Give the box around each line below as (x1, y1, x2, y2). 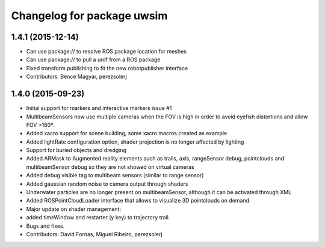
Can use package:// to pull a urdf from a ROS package (26, 56, 161, 63)
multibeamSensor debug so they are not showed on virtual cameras (26, 163, 195, 171)
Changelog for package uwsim (11, 9, 168, 22)
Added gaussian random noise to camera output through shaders (26, 180, 188, 188)
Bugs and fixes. (26, 222, 65, 230)
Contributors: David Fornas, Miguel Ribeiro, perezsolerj (26, 231, 162, 237)
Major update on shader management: (26, 205, 122, 213)
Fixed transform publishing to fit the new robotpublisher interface (26, 64, 188, 72)
